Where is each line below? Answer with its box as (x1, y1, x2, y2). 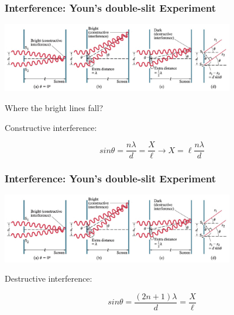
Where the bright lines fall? (5, 102, 104, 113)
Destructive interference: (5, 272, 92, 285)
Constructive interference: (5, 121, 97, 133)
